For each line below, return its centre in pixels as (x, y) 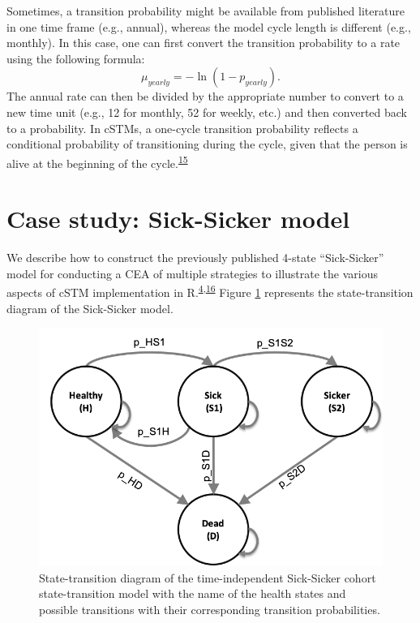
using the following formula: (76, 58)
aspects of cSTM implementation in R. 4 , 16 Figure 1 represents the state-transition (210, 291)
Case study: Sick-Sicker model (178, 219)
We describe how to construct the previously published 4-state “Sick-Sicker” (195, 258)
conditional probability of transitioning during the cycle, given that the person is (207, 144)
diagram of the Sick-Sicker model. (90, 308)
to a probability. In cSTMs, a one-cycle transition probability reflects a (182, 128)
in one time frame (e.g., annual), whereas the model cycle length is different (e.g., (209, 26)
